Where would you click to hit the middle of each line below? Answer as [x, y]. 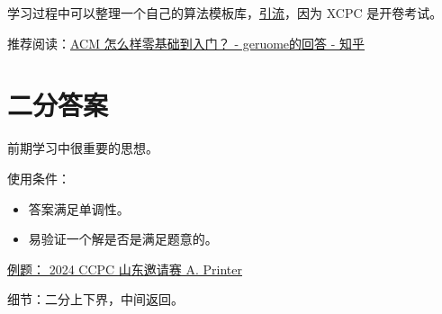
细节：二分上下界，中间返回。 [95, 299]
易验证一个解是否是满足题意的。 [123, 239]
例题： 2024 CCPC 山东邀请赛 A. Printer [125, 269]
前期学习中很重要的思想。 [83, 148]
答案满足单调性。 [79, 208]
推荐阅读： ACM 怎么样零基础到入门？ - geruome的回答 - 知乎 [186, 43]
